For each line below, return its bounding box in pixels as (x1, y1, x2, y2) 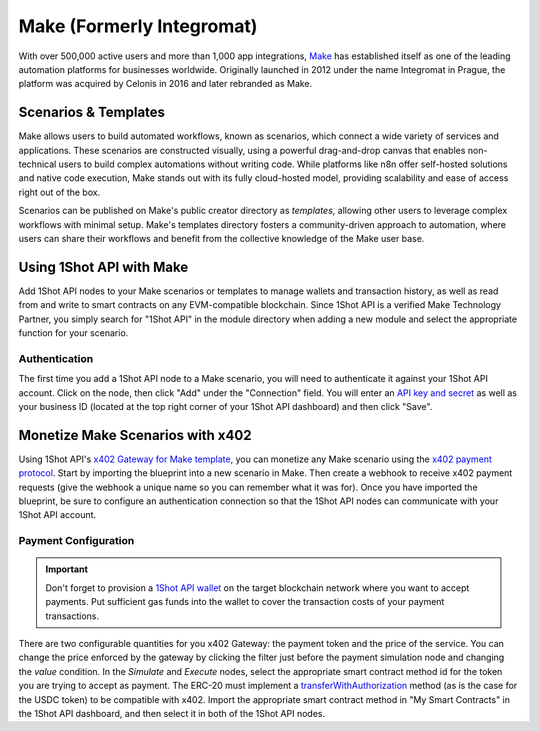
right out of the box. (18, 186, 101, 198)
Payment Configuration (18, 534, 135, 548)
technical (18, 158, 57, 170)
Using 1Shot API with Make (18, 258, 189, 275)
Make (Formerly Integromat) (18, 15, 258, 37)
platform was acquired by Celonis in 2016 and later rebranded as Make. (18, 78, 313, 90)
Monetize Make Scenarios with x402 (18, 426, 252, 444)
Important (45, 563, 89, 575)
